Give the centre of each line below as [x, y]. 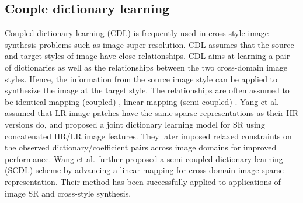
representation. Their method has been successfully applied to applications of [143, 181]
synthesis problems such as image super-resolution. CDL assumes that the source [149, 44]
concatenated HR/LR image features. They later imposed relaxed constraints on [148, 136]
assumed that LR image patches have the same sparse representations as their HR [152, 113]
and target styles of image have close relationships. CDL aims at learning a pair [147, 56]
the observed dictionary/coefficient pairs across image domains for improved [141, 147]
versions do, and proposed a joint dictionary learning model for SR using [135, 124]
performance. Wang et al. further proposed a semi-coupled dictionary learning [144, 158]
